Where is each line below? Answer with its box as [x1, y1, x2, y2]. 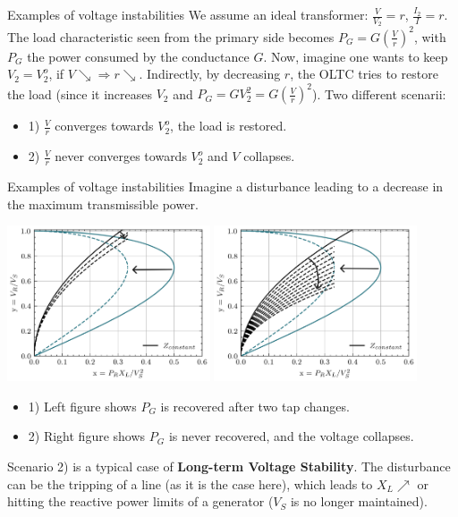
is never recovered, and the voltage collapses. [168, 427, 414, 445]
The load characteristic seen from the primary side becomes [7, 27, 335, 46]
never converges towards [55, 147, 187, 165]
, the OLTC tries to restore [290, 64, 438, 83]
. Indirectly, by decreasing [139, 64, 281, 83]
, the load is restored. [170, 116, 287, 135]
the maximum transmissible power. [7, 194, 199, 213]
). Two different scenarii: [312, 84, 446, 103]
